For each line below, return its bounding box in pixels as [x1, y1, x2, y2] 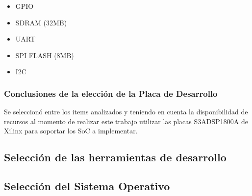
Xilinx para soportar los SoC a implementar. [4, 126, 138, 136]
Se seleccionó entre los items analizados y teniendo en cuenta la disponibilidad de [4, 107, 248, 117]
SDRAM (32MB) [15, 17, 67, 27]
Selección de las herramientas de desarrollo [4, 150, 227, 165]
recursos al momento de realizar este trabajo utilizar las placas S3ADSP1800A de [4, 116, 248, 126]
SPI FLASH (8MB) [15, 50, 74, 60]
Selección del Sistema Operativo [4, 178, 170, 194]
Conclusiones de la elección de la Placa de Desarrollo [4, 87, 218, 99]
